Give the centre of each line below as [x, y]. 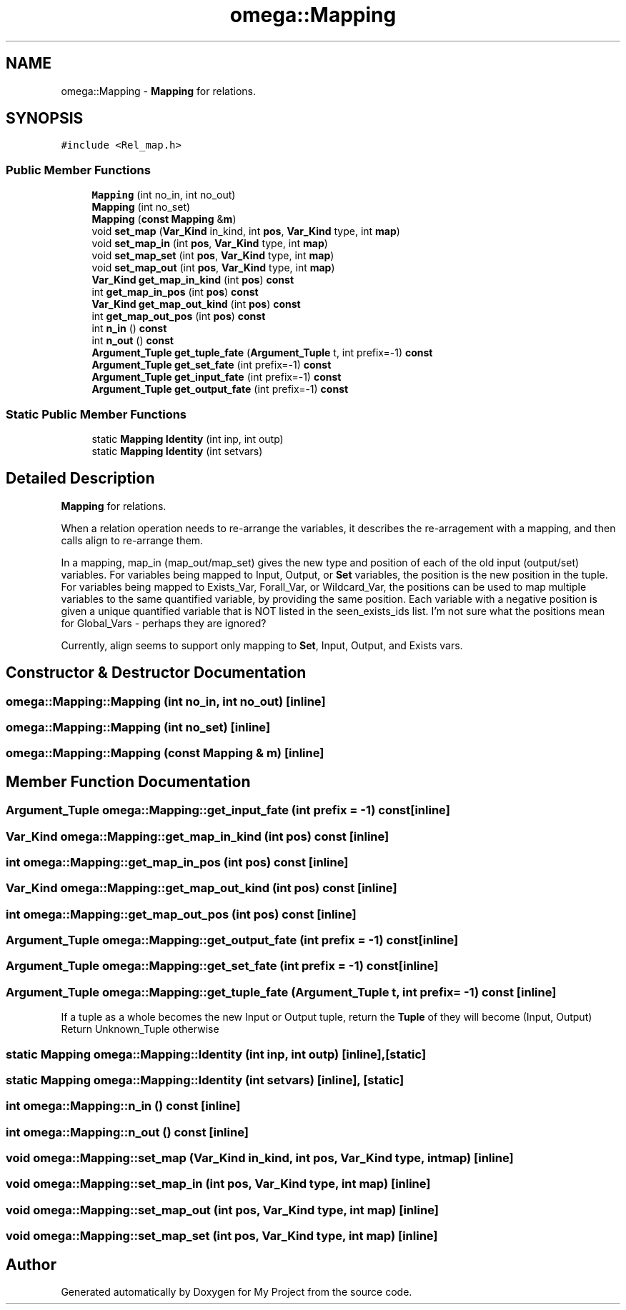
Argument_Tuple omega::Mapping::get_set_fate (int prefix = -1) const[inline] [222, 966]
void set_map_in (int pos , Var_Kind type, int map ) [210, 244]
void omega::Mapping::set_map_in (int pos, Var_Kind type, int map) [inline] [218, 1184]
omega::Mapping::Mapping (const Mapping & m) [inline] [165, 753]
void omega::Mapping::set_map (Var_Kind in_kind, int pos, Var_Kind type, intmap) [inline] [260, 1158]
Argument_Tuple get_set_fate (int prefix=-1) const [212, 365]
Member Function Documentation [128, 781]
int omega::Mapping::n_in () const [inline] [123, 1106]
